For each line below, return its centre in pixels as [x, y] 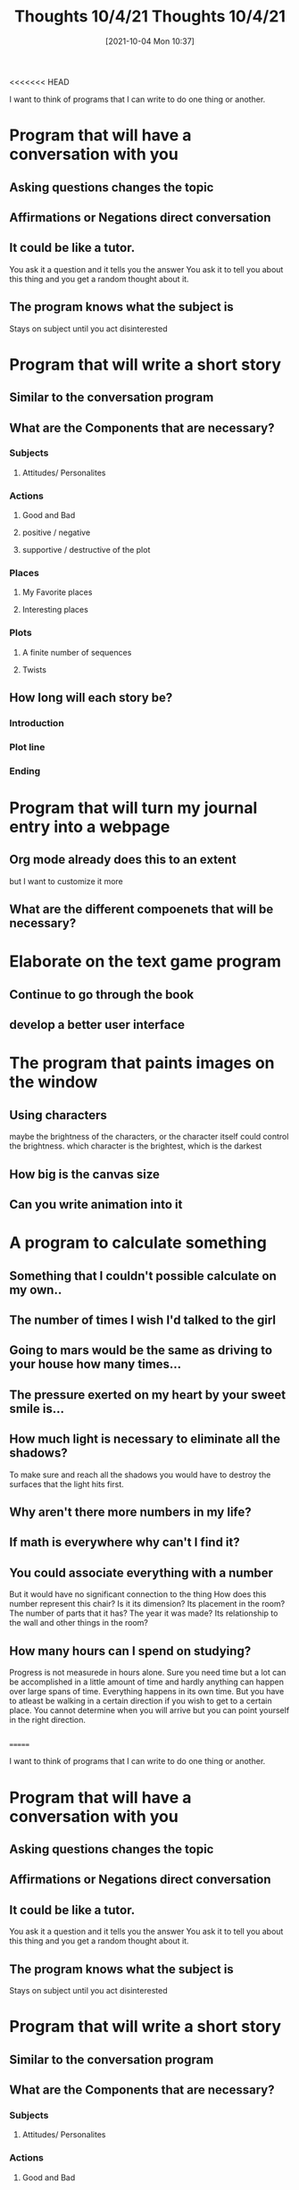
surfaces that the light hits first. [67, 1484]
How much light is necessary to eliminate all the [145, 1439]
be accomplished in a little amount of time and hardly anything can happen [146, 1682]
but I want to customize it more [66, 881]
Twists [34, 669]
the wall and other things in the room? [79, 1623]
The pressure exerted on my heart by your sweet [148, 1395]
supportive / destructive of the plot [86, 550]
